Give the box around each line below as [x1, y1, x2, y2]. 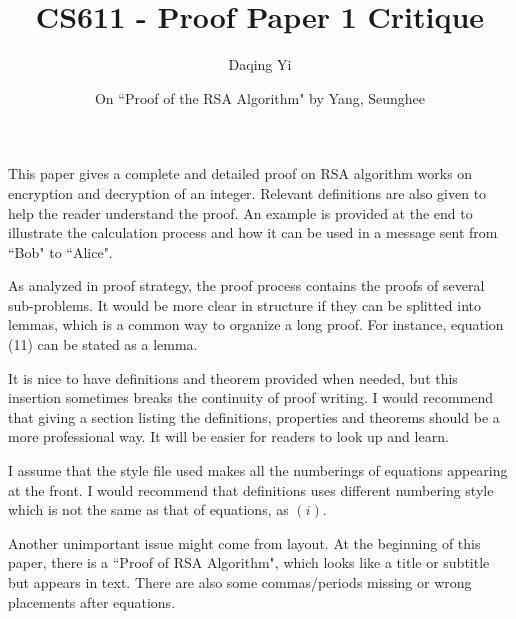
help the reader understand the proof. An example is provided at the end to [8, 202, 473, 223]
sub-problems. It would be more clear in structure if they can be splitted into [8, 294, 482, 315]
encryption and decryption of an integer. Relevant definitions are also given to [8, 182, 487, 203]
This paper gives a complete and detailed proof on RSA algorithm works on [8, 163, 473, 184]
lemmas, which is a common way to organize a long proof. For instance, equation [8, 314, 504, 335]
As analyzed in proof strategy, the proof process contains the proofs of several [8, 275, 485, 296]
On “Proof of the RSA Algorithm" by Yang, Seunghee [94, 87, 426, 108]
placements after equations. [8, 591, 176, 612]
